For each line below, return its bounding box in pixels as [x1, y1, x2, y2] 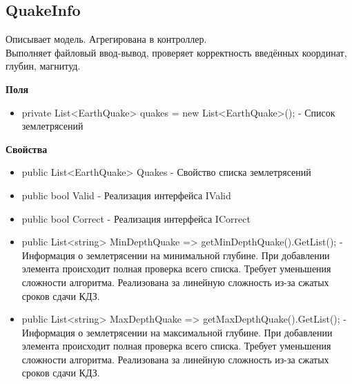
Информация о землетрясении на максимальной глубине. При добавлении [21, 325, 333, 339]
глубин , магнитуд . [6, 59, 81, 73]
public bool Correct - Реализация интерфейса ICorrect [21, 211, 251, 225]
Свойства [6, 141, 48, 156]
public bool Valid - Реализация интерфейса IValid [21, 188, 231, 202]
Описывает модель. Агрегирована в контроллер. [6, 32, 207, 46]
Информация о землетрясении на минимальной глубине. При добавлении [21, 247, 330, 262]
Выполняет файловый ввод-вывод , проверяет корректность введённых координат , [6, 45, 347, 59]
